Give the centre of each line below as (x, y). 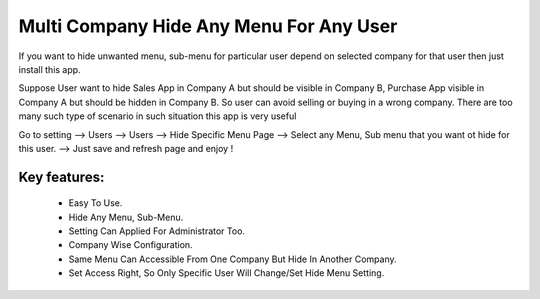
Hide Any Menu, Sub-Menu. (126, 217)
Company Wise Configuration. (131, 245)
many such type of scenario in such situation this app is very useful (157, 116)
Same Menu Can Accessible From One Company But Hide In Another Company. (232, 259)
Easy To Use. (95, 203)
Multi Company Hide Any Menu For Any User (208, 26)
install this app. (49, 69)
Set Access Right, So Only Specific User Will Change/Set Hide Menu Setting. (226, 273)
